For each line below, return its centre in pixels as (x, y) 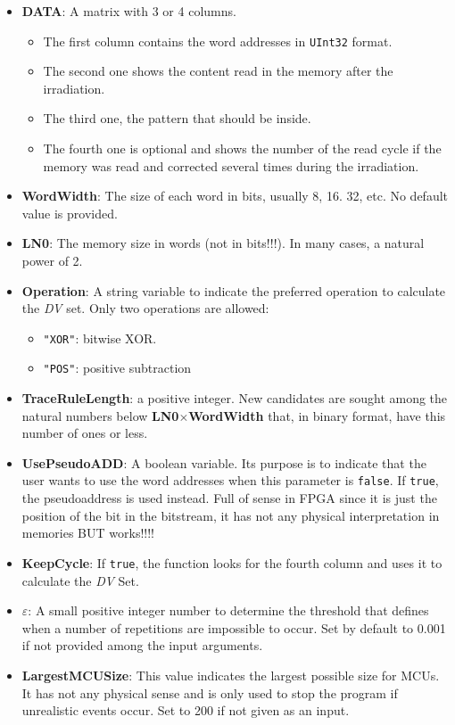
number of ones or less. (85, 433)
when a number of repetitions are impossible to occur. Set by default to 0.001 (234, 627)
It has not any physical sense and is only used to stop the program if (210, 692)
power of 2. (52, 260)
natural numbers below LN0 (100, 415)
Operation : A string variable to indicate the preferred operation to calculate (234, 290)
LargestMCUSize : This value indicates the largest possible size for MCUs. (231, 675)
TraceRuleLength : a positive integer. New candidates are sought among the (235, 398)
